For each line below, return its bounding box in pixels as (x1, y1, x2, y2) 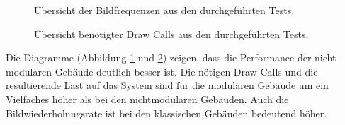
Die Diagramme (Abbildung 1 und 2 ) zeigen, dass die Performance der (6, 50, 312, 65)
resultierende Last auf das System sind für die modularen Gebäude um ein (6, 78, 329, 93)
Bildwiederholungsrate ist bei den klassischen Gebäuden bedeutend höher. (6, 105, 327, 120)
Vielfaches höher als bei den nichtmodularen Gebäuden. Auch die (6, 91, 289, 106)
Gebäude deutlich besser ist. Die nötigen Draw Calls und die (55, 64, 318, 78)
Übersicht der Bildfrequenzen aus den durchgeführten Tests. (34, 3, 295, 17)
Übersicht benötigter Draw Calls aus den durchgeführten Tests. (34, 26, 309, 41)
